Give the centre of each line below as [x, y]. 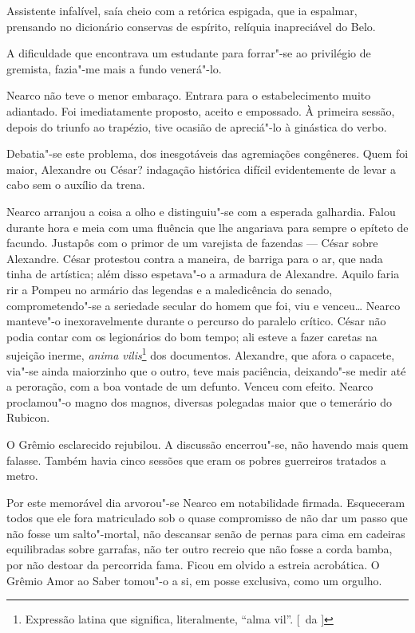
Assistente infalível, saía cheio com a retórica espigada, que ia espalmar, [182, 10]
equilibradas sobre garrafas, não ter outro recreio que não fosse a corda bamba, [200, 549]
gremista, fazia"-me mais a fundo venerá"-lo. [114, 68]
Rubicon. [28, 417]
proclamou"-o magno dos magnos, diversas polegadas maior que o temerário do [199, 401]
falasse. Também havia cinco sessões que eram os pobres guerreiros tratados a [196, 460]
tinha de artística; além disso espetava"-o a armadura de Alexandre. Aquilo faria [203, 274]
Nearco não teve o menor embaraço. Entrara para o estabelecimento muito [189, 95]
